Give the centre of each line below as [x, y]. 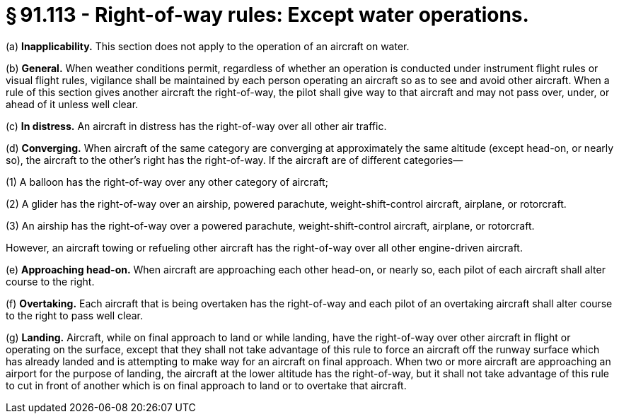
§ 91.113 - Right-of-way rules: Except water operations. [267, 15]
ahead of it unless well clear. [72, 104]
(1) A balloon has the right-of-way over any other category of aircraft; [167, 182]
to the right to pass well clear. [75, 315]
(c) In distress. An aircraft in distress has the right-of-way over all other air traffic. [196, 126]
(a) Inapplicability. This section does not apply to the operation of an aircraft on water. [208, 46]
